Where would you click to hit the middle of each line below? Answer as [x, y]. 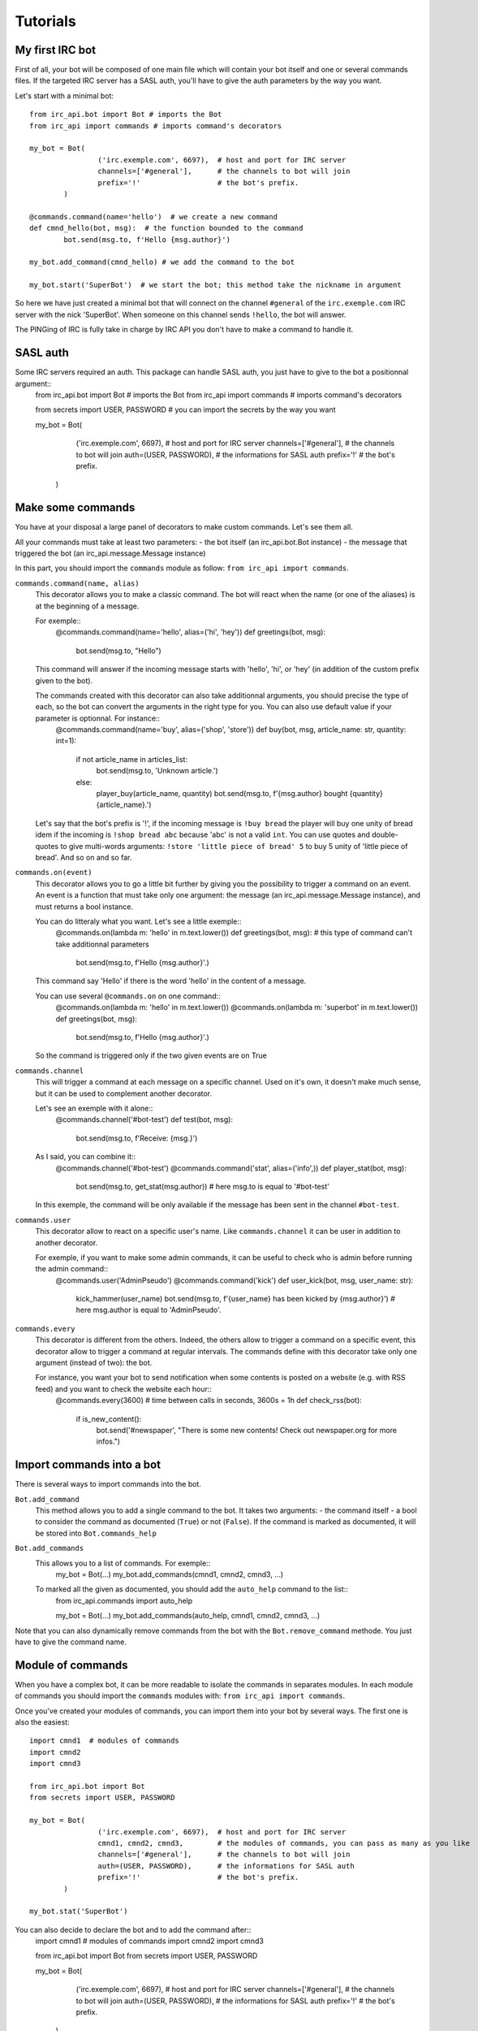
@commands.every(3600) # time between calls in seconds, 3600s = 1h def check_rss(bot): [209, 1401]
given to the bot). [64, 680]
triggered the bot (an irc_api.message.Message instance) [110, 553]
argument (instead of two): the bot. [94, 1363]
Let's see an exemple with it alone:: [94, 1108]
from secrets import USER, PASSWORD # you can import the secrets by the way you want [185, 409]
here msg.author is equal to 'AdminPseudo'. [149, 1310]
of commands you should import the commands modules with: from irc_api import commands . [180, 1696]
